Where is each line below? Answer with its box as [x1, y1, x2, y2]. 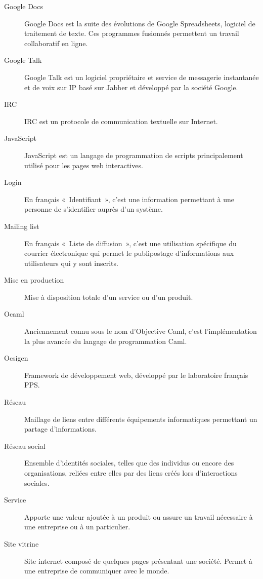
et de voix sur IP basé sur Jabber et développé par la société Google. [24, 82, 238, 92]
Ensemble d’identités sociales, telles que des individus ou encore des [24, 457, 234, 468]
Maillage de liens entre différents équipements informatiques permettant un [24, 413, 257, 424]
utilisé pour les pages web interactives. [24, 160, 143, 170]
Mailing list [4, 220, 39, 231]
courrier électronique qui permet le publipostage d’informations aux [24, 248, 234, 258]
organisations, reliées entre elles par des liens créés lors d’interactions [24, 468, 238, 478]
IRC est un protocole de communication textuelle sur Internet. [24, 115, 218, 126]
